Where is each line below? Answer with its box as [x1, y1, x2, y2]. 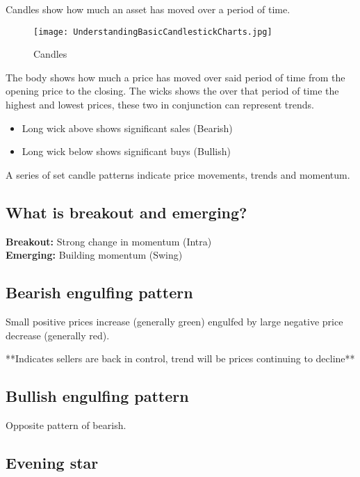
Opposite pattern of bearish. [6, 417, 126, 432]
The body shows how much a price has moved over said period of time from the [6, 70, 345, 84]
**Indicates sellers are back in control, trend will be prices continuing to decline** [6, 351, 355, 366]
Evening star [6, 451, 99, 473]
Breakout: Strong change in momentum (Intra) [6, 234, 212, 248]
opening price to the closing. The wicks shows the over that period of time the [6, 83, 339, 98]
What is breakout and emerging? [6, 201, 247, 223]
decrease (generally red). [6, 328, 110, 342]
